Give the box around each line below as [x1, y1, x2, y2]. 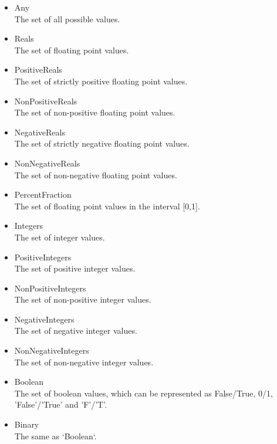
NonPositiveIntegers [14, 282, 86, 294]
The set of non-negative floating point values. [14, 168, 177, 181]
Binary [14, 418, 39, 431]
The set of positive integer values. [14, 262, 136, 274]
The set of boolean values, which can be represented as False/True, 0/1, [14, 387, 273, 399]
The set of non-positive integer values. [14, 293, 151, 306]
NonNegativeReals [14, 157, 80, 169]
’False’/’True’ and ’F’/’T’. [14, 398, 107, 411]
